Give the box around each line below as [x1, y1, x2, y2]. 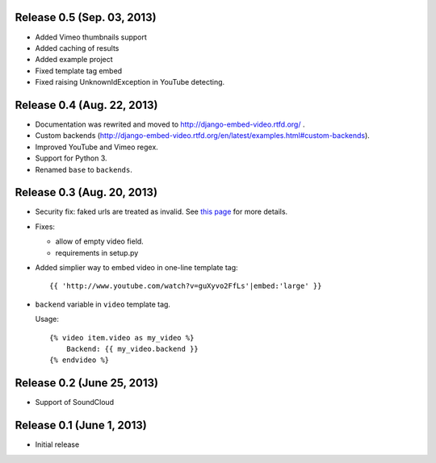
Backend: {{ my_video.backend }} [65, 344, 199, 353]
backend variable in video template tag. [35, 299, 171, 309]
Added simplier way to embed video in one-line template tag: [35, 263, 238, 273]
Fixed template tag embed [35, 65, 123, 76]
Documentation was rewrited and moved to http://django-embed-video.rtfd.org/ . [35, 119, 305, 129]
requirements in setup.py [55, 248, 139, 257]
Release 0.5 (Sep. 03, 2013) [15, 10, 157, 24]
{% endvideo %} [49, 356, 110, 365]
